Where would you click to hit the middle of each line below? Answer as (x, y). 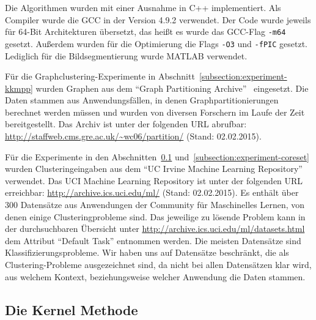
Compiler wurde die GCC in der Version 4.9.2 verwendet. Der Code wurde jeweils (158, 19)
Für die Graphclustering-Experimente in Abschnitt (100, 76)
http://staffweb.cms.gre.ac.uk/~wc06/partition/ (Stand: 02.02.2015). (133, 136)
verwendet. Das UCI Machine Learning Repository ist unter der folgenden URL (154, 180)
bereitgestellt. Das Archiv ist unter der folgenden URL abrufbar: (126, 124)
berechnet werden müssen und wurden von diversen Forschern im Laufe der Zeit (155, 112)
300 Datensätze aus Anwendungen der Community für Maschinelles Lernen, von (155, 205)
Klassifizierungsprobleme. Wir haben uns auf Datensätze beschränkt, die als (147, 252)
